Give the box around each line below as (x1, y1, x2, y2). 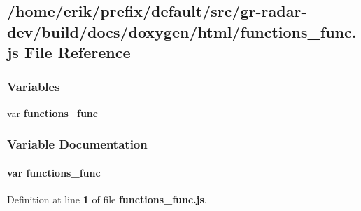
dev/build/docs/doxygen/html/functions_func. (7, 20, 357, 42)
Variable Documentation (7, 135, 148, 153)
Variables (7, 78, 60, 95)
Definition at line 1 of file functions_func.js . (7, 192, 207, 207)
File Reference (24, 41, 131, 63)
